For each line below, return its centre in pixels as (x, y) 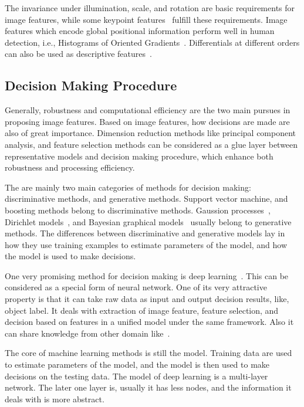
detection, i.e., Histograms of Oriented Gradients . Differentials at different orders (152, 42)
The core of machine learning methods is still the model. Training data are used (148, 353)
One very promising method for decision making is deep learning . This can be (147, 275)
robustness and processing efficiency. (70, 167)
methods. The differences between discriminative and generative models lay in (145, 233)
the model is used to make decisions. (70, 256)
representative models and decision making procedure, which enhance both (139, 156)
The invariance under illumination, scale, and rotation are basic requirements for (150, 8)
